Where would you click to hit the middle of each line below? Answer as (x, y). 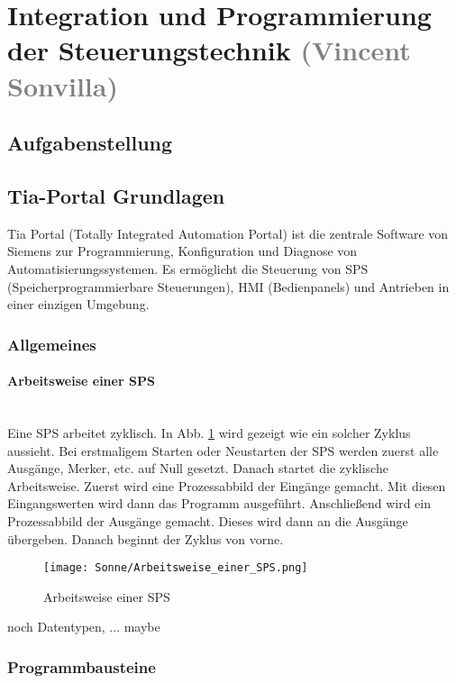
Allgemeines (52, 344)
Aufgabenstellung (90, 143)
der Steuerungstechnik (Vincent (209, 50)
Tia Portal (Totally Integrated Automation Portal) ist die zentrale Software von (228, 233)
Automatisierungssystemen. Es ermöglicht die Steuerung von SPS (188, 268)
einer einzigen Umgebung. (78, 304)
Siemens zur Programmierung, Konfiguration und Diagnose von (182, 251)
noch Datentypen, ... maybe (84, 627)
